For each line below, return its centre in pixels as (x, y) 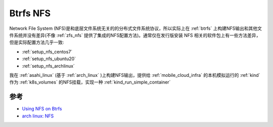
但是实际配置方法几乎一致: (37, 43)
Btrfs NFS (30, 13)
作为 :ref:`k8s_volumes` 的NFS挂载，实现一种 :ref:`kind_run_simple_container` (90, 82)
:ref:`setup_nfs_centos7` (47, 52)
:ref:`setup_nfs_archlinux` (49, 66)
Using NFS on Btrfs (42, 109)
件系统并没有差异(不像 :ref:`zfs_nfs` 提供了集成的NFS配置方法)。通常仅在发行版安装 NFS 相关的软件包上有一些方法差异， (135, 35)
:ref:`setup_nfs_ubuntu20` (49, 59)
